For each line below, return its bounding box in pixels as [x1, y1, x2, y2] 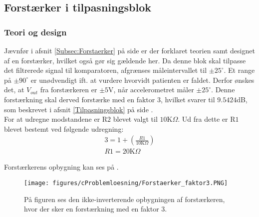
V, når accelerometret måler [108, 84, 194, 95]
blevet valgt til [113, 114, 158, 124]
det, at [4, 84, 24, 95]
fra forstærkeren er [40, 84, 97, 95]
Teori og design [4, 25, 67, 38]
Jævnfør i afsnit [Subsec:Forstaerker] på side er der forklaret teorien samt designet [4, 45, 255, 55]
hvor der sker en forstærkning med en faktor [24, 204, 159, 214]
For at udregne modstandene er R [4, 114, 108, 124]
